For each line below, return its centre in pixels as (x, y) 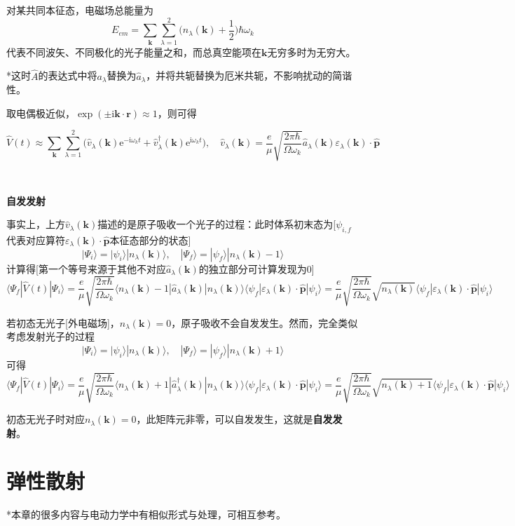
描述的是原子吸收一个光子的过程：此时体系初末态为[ (217, 224)
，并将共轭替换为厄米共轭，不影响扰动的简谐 (249, 75)
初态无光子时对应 (46, 419)
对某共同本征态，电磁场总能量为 (80, 10)
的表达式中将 (68, 75)
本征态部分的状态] (150, 240)
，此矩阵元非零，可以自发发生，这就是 (225, 419)
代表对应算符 (36, 240)
